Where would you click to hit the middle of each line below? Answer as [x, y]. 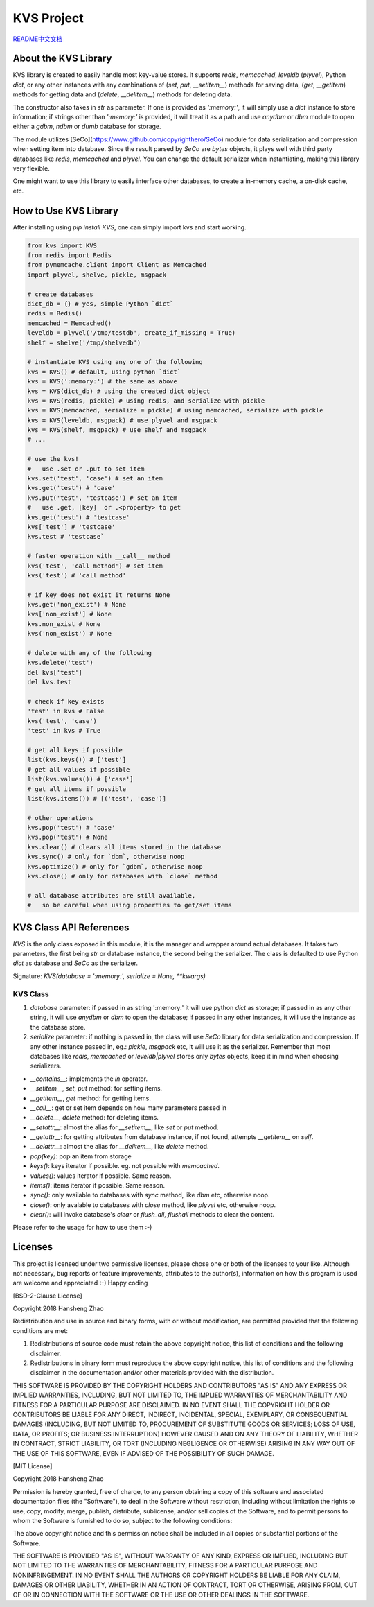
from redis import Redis [70, 255]
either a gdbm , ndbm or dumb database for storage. [87, 127]
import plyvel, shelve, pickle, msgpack [97, 275]
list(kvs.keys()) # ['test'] [77, 760]
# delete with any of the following [90, 653]
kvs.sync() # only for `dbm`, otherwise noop [106, 857]
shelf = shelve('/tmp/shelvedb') [84, 342]
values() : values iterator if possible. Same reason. [101, 1176]
